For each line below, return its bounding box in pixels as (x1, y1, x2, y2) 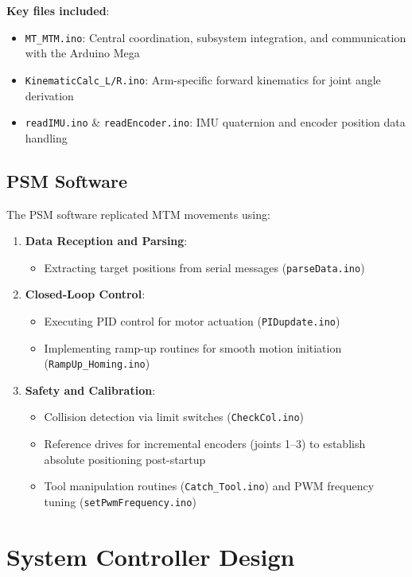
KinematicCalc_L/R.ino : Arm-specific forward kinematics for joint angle (25, 71, 381, 88)
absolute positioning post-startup (44, 450, 206, 467)
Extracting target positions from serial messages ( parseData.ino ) (44, 259, 365, 275)
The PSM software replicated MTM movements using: (6, 205, 270, 222)
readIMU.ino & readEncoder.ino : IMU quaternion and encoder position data (25, 114, 406, 131)
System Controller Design (6, 540, 295, 572)
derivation (25, 87, 74, 103)
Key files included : (6, 2, 110, 18)
